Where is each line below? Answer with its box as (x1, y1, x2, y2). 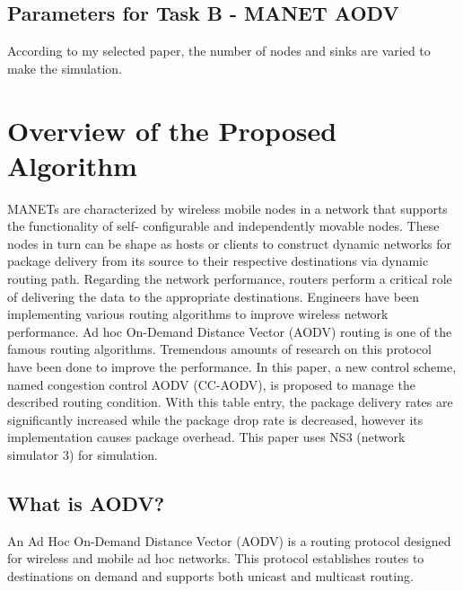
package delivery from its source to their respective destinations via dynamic (7, 251, 429, 270)
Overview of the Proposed (7, 111, 337, 148)
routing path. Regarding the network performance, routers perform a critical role (7, 269, 452, 288)
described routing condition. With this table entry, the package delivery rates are (7, 393, 453, 411)
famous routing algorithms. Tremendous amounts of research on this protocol (7, 340, 432, 358)
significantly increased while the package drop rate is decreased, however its (7, 410, 424, 428)
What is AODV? (7, 490, 165, 516)
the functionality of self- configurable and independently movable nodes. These (7, 216, 440, 235)
